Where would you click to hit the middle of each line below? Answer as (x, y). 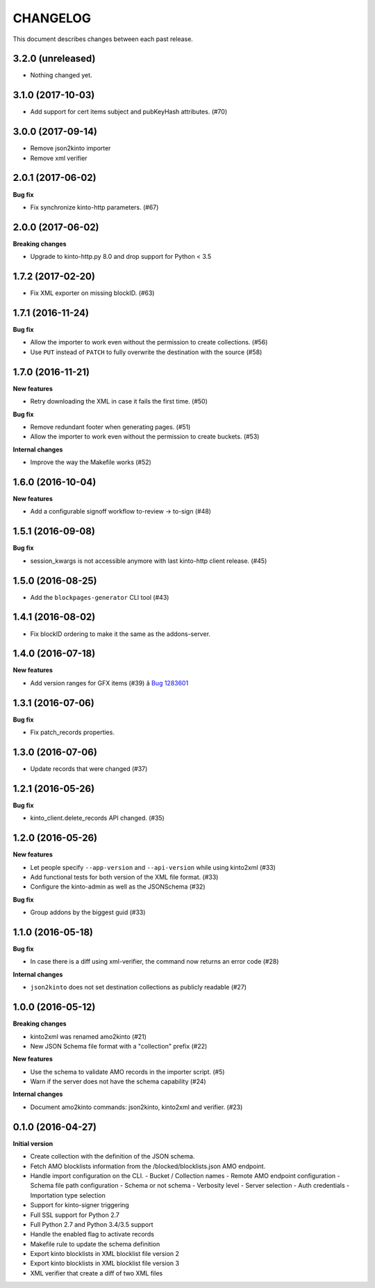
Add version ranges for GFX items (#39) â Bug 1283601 (109, 683)
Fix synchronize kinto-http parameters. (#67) (94, 207)
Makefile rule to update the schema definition (95, 1244)
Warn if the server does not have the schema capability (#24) (118, 1081)
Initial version (33, 1143)
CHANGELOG (52, 18)
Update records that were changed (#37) (89, 769)
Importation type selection (68, 1195)
